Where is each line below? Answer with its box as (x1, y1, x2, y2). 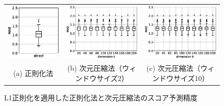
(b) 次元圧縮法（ (67, 63, 122, 73)
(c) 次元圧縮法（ (146, 63, 201, 73)
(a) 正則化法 (13, 68, 53, 78)
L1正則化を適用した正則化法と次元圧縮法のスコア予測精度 (4, 92, 198, 102)
